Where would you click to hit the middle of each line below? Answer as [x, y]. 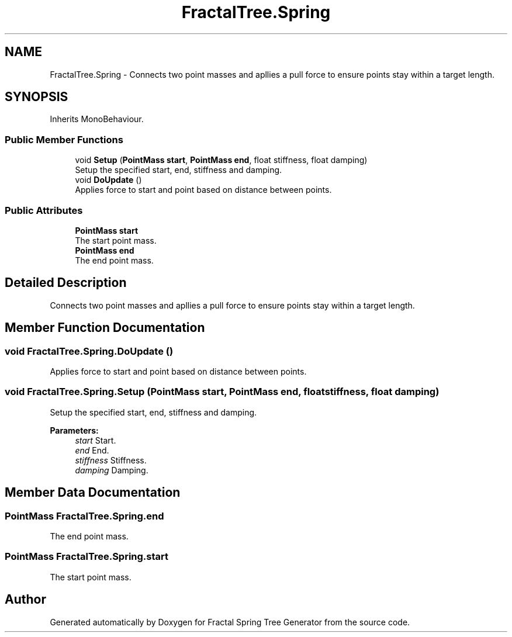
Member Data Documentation [93, 493]
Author [25, 600]
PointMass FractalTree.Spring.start [87, 557]
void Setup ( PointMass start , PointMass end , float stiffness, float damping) [221, 160]
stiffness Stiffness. [111, 460]
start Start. [96, 440]
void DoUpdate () [108, 180]
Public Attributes [44, 210]
